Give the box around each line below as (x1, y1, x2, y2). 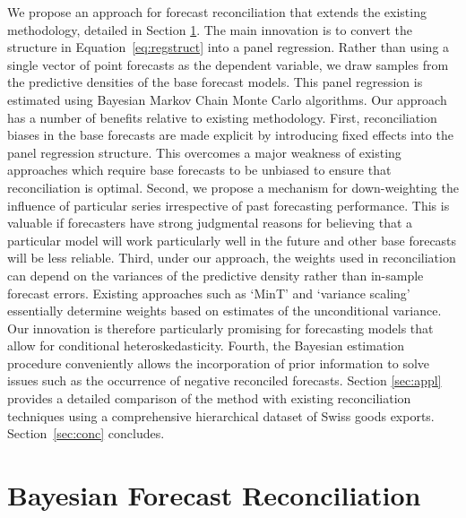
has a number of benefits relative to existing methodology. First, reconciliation (7, 108, 437, 126)
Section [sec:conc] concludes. (7, 424, 165, 443)
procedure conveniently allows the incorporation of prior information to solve (7, 353, 430, 372)
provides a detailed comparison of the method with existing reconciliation (7, 389, 411, 408)
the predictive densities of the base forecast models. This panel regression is (7, 73, 423, 91)
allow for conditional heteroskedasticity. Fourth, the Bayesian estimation (7, 336, 405, 355)
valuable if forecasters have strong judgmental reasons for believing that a (7, 213, 413, 232)
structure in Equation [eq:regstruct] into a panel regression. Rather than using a (7, 38, 450, 56)
